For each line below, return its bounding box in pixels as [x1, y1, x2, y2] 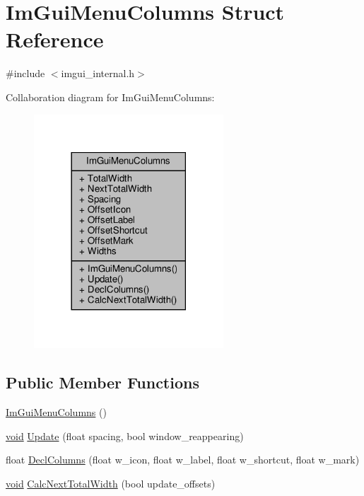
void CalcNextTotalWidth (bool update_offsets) [6, 475, 216, 490]
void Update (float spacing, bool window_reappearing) [6, 428, 244, 443]
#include [6, 66, 45, 81]
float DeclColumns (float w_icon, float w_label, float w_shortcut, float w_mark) [6, 452, 360, 467]
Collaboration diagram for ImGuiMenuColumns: [6, 89, 215, 104]
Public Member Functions [6, 371, 199, 393]
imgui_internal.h [61, 66, 135, 81]
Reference [6, 25, 104, 54]
